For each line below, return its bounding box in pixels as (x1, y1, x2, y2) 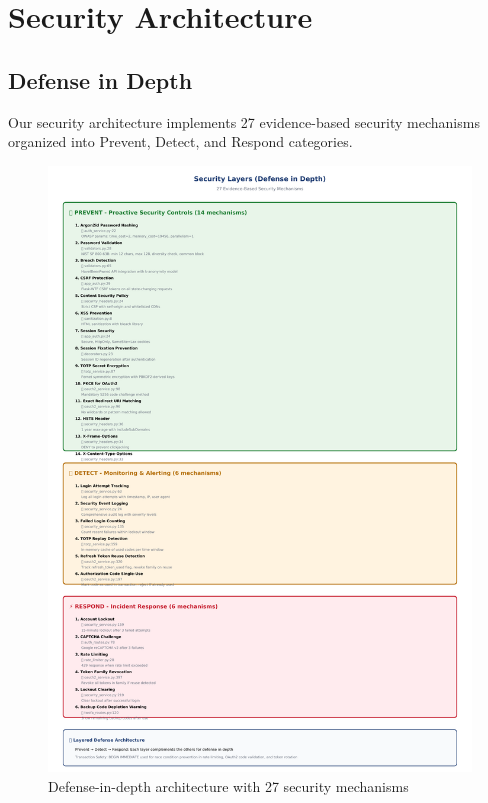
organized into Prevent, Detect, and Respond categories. (8, 131, 353, 152)
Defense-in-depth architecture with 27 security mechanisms (48, 775, 409, 796)
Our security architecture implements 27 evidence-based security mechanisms (8, 111, 480, 132)
